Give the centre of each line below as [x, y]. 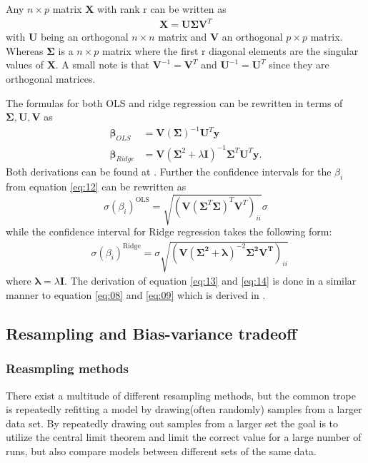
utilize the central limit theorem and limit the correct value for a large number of [184, 437]
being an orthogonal [84, 37]
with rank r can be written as [162, 9]
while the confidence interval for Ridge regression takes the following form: [169, 231]
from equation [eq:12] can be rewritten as [96, 187]
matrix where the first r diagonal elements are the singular [230, 50]
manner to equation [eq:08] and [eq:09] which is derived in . [136, 295]
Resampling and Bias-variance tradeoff [151, 334]
